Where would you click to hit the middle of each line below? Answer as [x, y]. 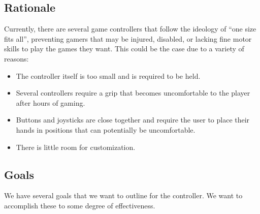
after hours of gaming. [51, 102]
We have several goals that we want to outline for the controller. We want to [123, 195]
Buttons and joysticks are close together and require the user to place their [133, 120]
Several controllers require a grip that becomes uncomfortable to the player [133, 93]
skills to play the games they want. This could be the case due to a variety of [124, 49]
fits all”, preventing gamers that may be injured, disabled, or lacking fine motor [128, 38]
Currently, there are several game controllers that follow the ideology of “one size [130, 29]
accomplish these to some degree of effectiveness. [80, 205]
